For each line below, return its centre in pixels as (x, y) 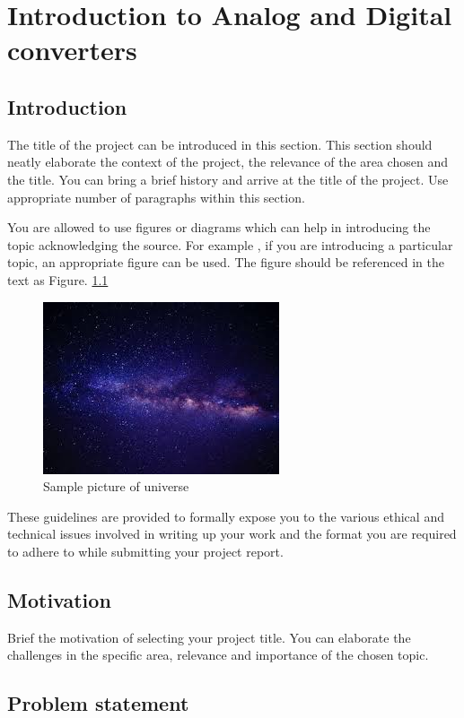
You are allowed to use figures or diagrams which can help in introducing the (219, 227)
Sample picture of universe (116, 486)
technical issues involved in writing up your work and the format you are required (232, 534)
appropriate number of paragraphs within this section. (156, 197)
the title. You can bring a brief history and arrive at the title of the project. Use (228, 179)
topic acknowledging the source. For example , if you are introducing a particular (230, 244)
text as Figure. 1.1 (58, 279)
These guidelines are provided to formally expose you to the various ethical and (226, 516)
